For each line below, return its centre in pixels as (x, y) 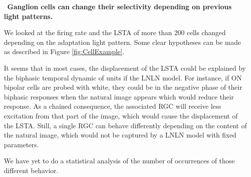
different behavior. (31, 170)
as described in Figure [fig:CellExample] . (64, 51)
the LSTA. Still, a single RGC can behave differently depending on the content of (125, 125)
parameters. (21, 144)
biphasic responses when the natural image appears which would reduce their (119, 96)
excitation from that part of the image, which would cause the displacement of (121, 115)
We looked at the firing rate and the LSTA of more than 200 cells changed (115, 32)
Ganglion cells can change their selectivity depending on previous (120, 6)
